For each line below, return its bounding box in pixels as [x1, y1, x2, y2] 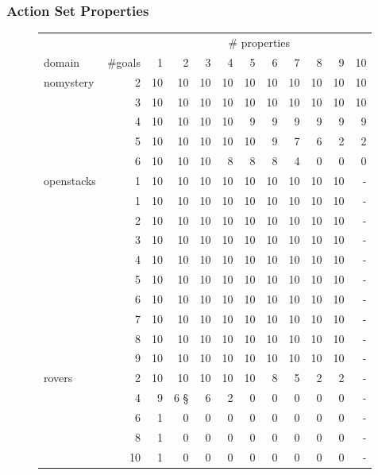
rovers [44, 369, 73, 386]
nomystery [44, 73, 94, 90]
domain [44, 53, 80, 70]
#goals [106, 53, 141, 70]
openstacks [44, 172, 96, 188]
